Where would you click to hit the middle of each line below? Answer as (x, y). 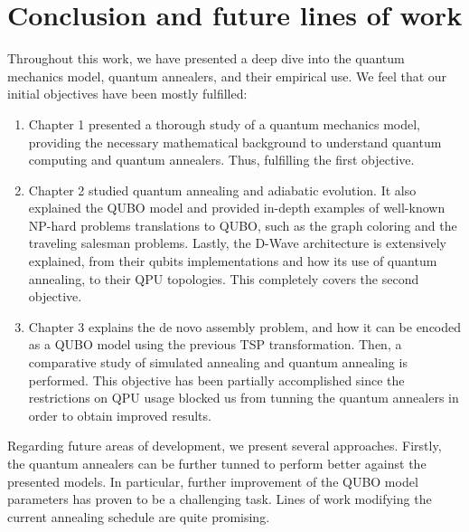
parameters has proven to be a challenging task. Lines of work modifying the (220, 499)
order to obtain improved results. (120, 415)
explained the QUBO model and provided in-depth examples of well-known (237, 208)
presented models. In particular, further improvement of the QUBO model (213, 481)
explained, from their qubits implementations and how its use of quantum (233, 261)
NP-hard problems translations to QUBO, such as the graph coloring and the (243, 225)
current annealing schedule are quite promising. (139, 516)
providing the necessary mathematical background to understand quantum (235, 142)
